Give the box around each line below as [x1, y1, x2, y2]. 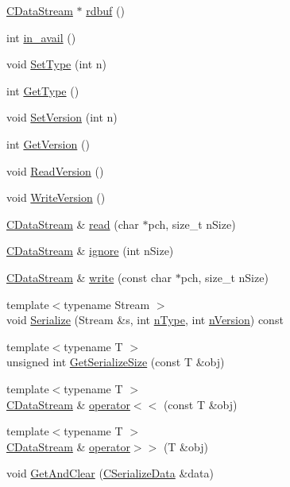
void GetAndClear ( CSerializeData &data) [6, 465, 214, 481]
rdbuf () [86, 2, 125, 18]
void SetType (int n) [6, 56, 107, 72]
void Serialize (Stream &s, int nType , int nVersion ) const [6, 311, 284, 328]
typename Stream [64, 296, 150, 312]
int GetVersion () [6, 135, 90, 152]
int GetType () [6, 82, 79, 99]
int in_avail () [6, 29, 76, 45]
